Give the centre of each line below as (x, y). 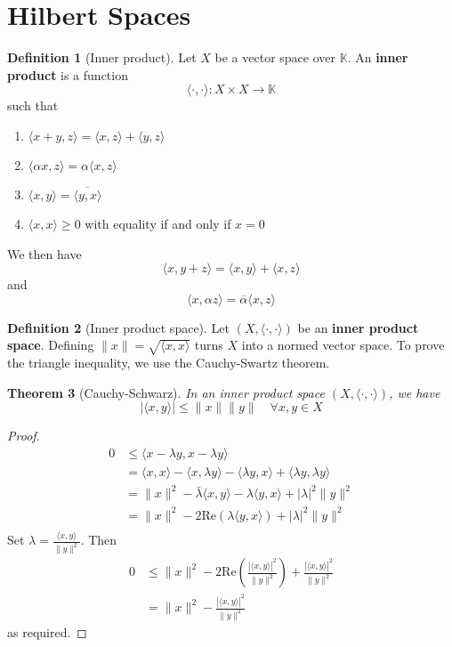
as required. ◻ (47, 631)
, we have (415, 392)
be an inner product (358, 327)
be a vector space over (275, 57)
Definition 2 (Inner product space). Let (119, 327)
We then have (44, 253)
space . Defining (51, 345)
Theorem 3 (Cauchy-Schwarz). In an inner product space (166, 392)
